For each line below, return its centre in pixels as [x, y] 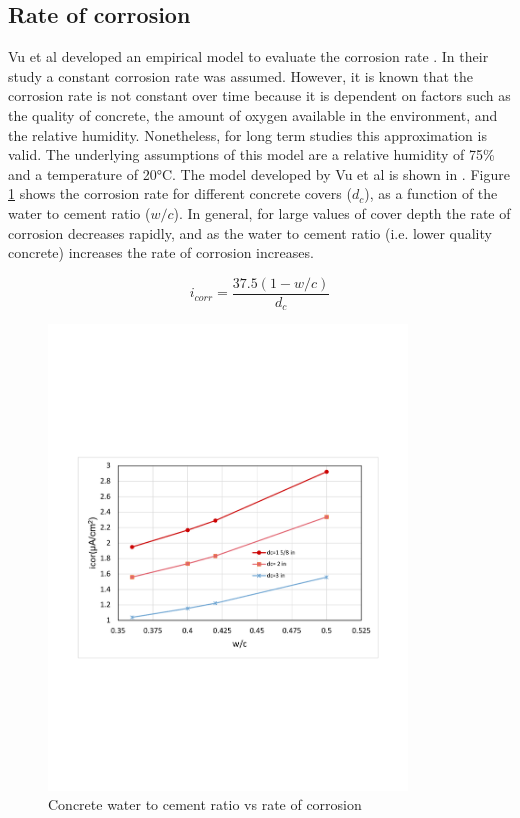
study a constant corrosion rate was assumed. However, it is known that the [240, 75]
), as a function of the [431, 193]
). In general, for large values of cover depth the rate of [342, 212]
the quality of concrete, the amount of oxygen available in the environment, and [253, 114]
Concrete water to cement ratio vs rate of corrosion [205, 804]
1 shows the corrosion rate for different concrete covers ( [180, 193]
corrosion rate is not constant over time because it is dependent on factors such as [259, 95]
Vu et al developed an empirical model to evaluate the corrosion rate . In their [248, 56]
